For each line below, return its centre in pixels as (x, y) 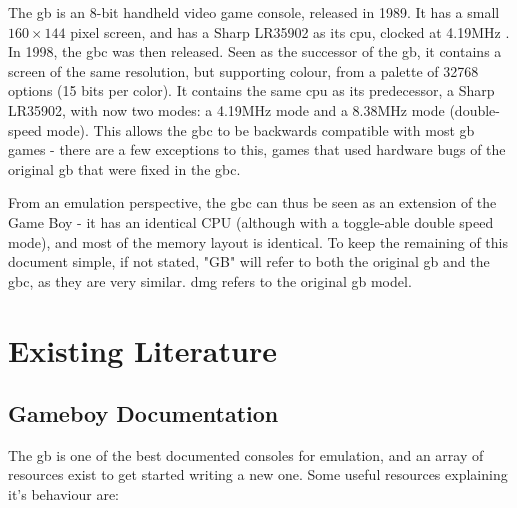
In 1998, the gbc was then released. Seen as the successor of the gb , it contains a (255, 51)
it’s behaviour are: (64, 494)
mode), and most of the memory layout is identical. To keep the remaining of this (258, 241)
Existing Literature (142, 349)
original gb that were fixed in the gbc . (124, 168)
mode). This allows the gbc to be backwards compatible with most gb (260, 129)
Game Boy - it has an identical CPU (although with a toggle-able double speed (251, 221)
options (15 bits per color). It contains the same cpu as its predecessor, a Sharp (251, 90)
